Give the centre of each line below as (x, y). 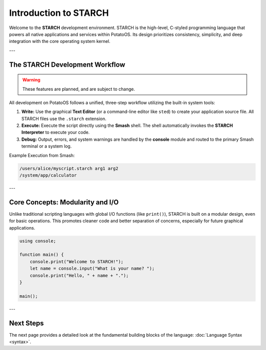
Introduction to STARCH (59, 13)
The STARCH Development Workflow (67, 64)
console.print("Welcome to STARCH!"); (77, 261)
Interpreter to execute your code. (55, 132)
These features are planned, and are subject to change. (79, 89)
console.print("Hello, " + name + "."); (79, 275)
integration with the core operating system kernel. (60, 41)
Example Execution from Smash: (42, 155)
